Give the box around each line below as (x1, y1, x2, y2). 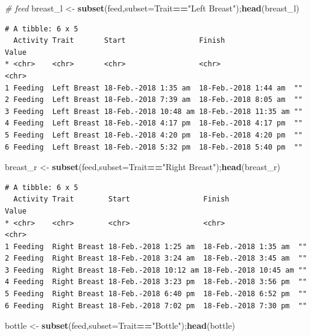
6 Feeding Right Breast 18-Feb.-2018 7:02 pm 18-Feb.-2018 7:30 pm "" (5, 301, 307, 310)
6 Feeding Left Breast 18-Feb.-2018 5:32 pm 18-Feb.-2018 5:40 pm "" (5, 142, 303, 151)
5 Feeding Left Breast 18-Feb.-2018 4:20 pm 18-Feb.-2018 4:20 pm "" (5, 130, 303, 139)
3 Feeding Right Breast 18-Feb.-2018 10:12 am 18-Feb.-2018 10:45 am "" (5, 265, 307, 274)
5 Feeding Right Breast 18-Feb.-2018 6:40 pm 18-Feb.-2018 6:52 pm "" (5, 290, 307, 299)
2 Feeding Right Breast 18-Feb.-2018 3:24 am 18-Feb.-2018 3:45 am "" (5, 254, 307, 263)
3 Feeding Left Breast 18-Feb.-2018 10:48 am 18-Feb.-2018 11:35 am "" (5, 107, 303, 116)
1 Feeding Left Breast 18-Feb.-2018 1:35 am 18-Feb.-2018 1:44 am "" (5, 83, 303, 92)
